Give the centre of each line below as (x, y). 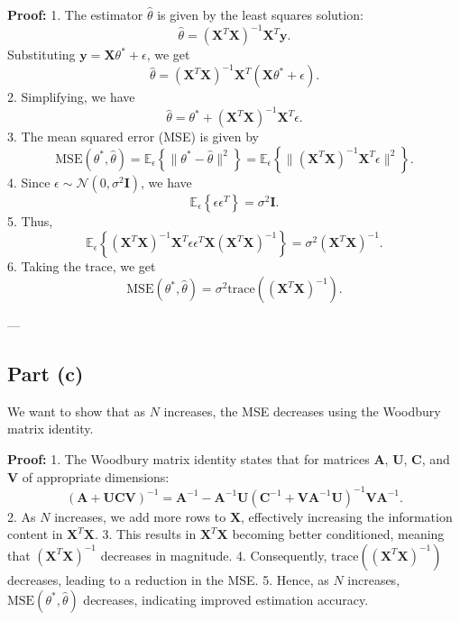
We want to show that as (76, 411)
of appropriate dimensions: (96, 476)
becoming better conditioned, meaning (338, 534)
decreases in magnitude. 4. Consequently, (214, 555)
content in (35, 534)
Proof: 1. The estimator (75, 14)
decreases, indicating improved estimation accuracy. (226, 599)
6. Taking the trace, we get (82, 266)
